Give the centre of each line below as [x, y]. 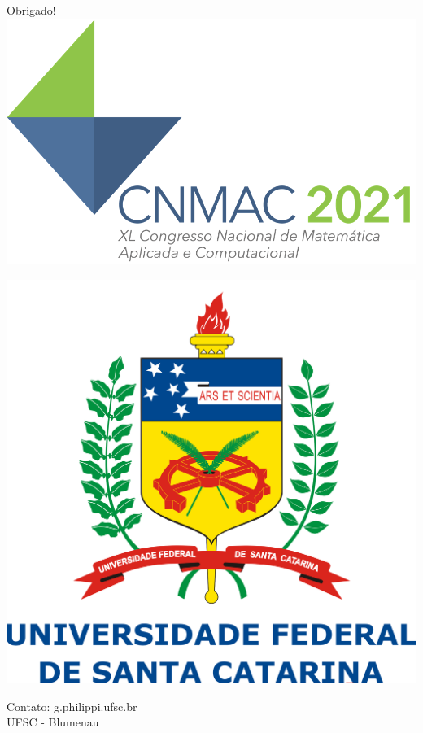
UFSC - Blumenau [53, 722]
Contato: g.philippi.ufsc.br [72, 706]
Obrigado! [31, 10]
